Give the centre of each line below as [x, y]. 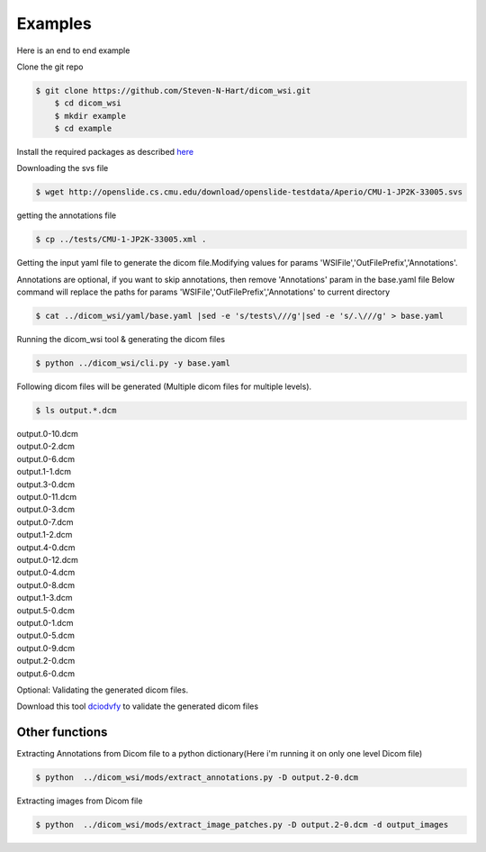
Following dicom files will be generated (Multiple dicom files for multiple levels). [164, 386]
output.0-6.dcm [46, 458]
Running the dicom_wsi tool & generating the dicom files [121, 340]
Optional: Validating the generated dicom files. [103, 690]
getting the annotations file [67, 215]
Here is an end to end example [73, 50]
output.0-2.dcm [46, 447]
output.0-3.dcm [46, 510]
